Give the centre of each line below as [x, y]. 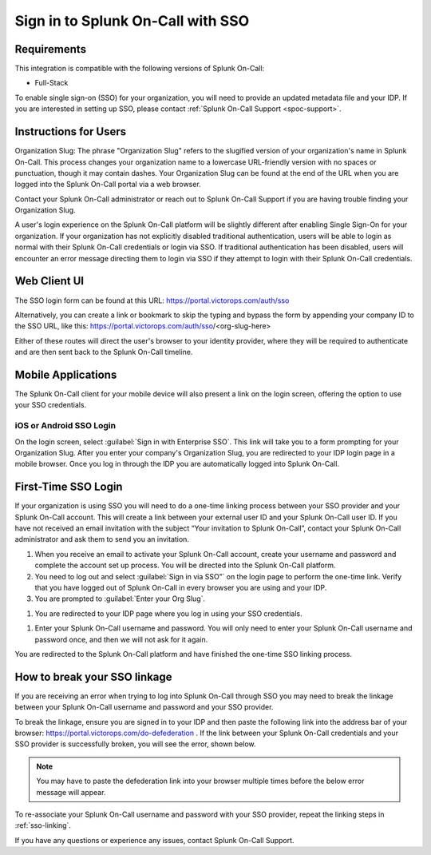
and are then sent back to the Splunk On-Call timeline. [104, 352]
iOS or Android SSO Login [65, 426]
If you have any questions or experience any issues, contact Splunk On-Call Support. [154, 840]
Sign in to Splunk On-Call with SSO [132, 21]
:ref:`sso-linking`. [43, 825]
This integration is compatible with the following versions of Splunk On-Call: [140, 69]
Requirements [51, 49]
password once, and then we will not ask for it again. [121, 639]
